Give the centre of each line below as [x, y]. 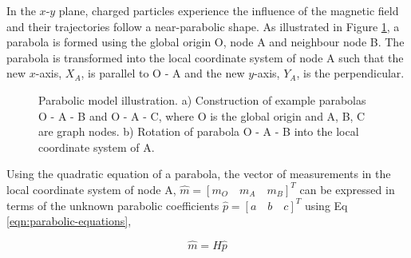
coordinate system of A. [97, 147]
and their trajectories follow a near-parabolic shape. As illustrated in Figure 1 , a [203, 26]
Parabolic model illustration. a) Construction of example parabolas [202, 99]
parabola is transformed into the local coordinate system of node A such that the [205, 57]
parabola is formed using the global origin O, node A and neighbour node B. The [205, 42]
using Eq [326, 205]
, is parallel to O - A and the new [163, 73]
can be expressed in [347, 189]
